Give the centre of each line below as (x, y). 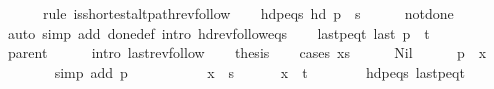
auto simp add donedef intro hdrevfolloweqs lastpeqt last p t (218, 32)
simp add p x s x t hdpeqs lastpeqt (259, 71)
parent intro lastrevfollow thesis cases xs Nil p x (247, 52)
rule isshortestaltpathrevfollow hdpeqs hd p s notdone (248, 13)
